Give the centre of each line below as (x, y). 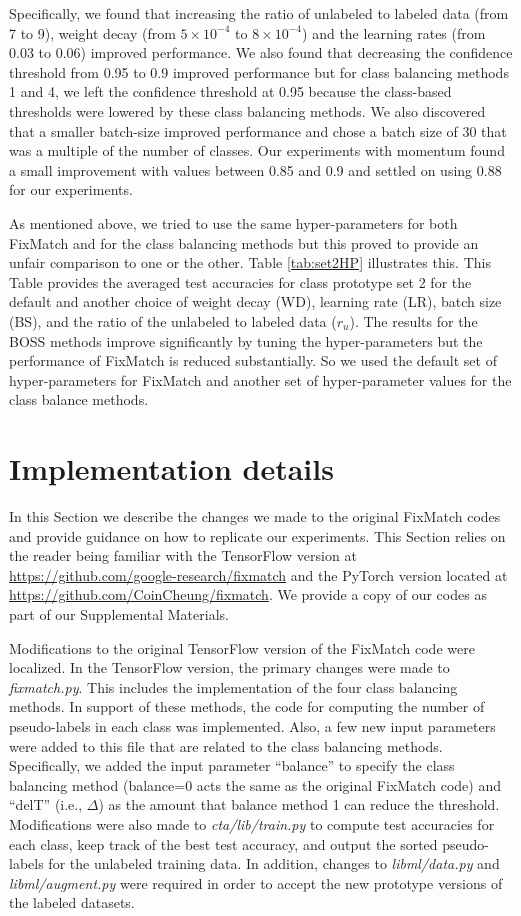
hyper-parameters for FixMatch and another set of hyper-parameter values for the (260, 379)
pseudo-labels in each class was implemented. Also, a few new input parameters (252, 725)
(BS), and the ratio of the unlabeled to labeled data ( (173, 320)
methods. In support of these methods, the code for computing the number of (247, 706)
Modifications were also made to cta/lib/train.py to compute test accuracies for (252, 823)
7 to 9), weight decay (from (92, 32)
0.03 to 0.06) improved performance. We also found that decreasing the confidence (261, 52)
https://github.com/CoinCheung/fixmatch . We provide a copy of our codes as (248, 594)
